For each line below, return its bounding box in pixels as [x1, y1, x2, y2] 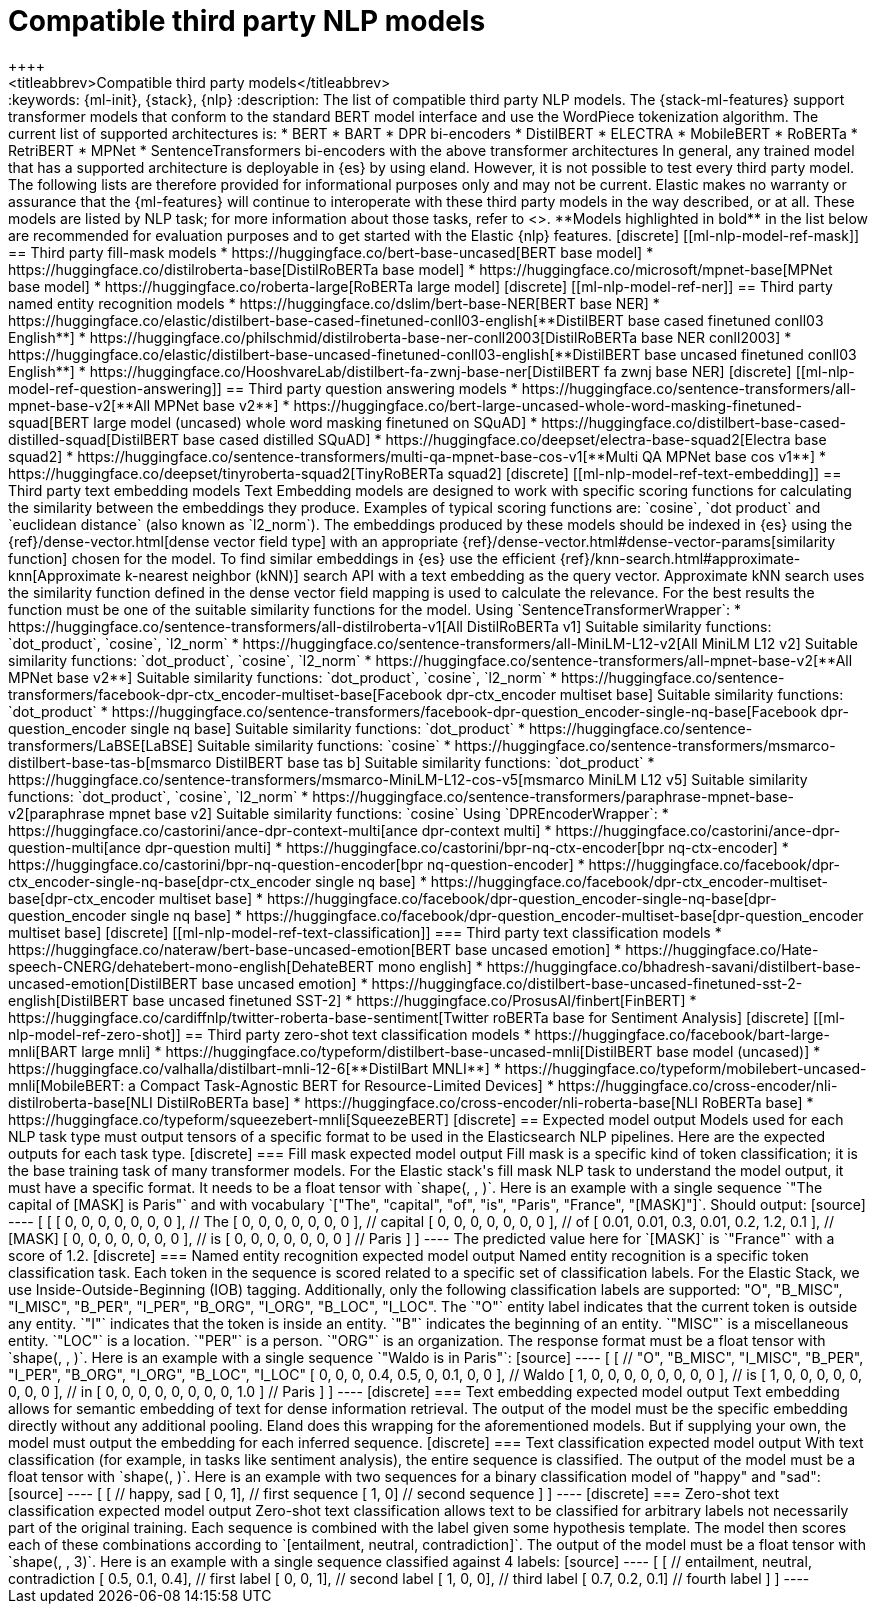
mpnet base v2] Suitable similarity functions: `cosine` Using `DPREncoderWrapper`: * [108, 804, 669, 822]
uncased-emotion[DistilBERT [8, 974, 198, 992]
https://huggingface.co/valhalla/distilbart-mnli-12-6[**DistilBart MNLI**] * [8, 1059, 501, 1077]
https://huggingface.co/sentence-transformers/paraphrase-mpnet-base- [312, 787, 794, 805]
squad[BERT [8, 413, 90, 431]
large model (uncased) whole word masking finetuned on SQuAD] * [93, 413, 538, 431]
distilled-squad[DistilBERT [8, 430, 179, 448]
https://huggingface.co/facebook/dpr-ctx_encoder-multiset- [430, 872, 828, 890]
